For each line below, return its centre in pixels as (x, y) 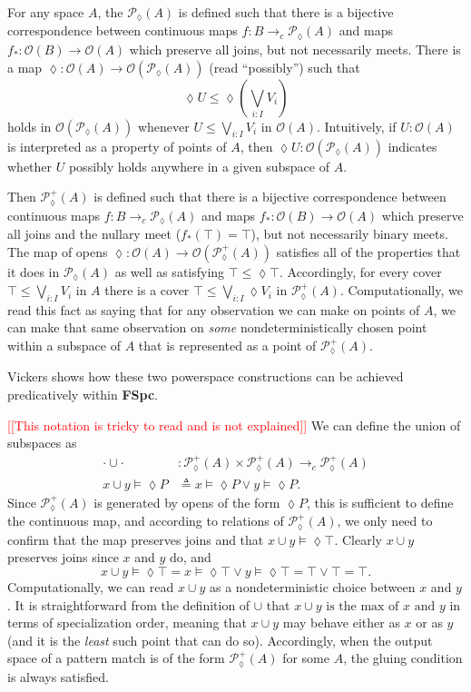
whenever (163, 126)
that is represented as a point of (227, 346)
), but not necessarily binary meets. (349, 233)
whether (30, 166)
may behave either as (341, 623)
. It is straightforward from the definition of (129, 604)
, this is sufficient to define (380, 502)
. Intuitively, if (356, 126)
